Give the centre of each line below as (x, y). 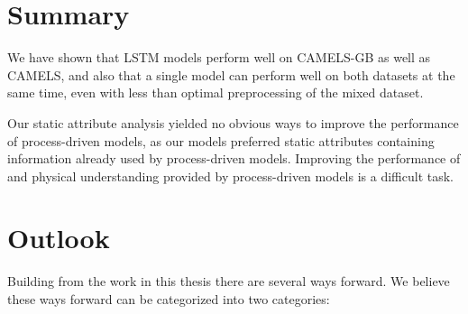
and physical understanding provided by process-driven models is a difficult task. (231, 175)
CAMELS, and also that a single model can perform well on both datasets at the (231, 74)
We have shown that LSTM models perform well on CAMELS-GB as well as (219, 57)
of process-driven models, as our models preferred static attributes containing (221, 140)
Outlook (59, 238)
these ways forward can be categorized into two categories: (169, 299)
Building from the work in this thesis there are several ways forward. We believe (229, 281)
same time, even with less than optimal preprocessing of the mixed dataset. (216, 92)
